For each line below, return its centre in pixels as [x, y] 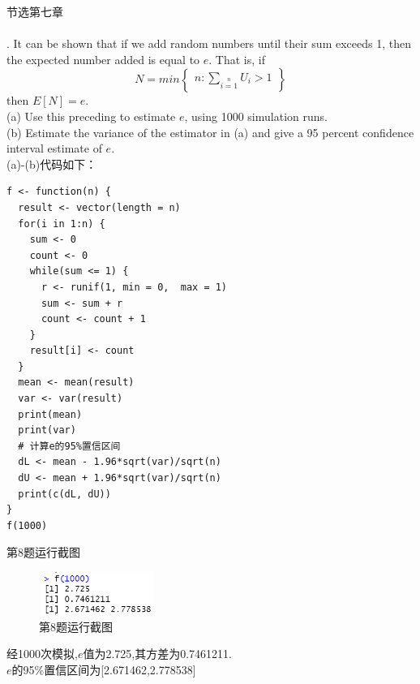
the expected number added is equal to [103, 59]
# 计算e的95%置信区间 [69, 446]
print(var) [47, 430]
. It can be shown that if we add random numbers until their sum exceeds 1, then [209, 43]
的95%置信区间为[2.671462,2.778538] [104, 669]
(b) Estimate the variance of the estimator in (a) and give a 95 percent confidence [210, 132]
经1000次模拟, [42, 654]
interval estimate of [54, 148]
